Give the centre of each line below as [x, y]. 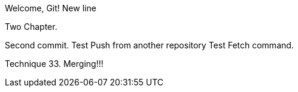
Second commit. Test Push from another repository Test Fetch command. [149, 45]
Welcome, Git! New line [51, 8]
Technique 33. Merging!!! [54, 64]
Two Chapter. [31, 27]
